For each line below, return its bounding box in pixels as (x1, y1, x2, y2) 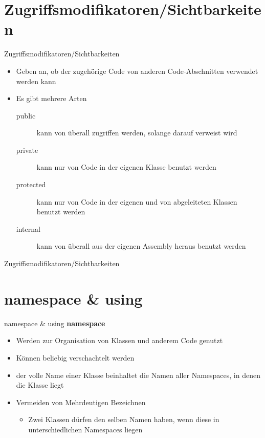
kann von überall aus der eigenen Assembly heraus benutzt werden (36, 241, 246, 251)
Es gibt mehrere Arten (16, 93, 87, 104)
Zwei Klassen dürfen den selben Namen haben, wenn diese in (28, 414, 219, 425)
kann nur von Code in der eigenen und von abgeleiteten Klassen (36, 196, 237, 207)
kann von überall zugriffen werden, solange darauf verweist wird (36, 127, 237, 138)
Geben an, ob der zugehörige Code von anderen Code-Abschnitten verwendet (16, 65, 258, 76)
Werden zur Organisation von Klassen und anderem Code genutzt (16, 335, 223, 346)
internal (16, 223, 40, 234)
